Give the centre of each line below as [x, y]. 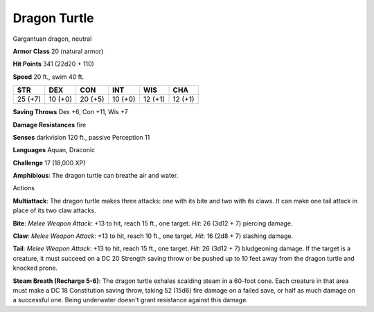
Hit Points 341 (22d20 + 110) [54, 64]
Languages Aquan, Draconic [54, 150]
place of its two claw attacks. [54, 210]
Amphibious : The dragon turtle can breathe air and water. [96, 176]
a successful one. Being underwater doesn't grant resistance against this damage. [131, 300]
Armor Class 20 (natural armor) [58, 51]
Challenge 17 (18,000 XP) [49, 163]
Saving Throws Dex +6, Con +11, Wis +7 [70, 112]
